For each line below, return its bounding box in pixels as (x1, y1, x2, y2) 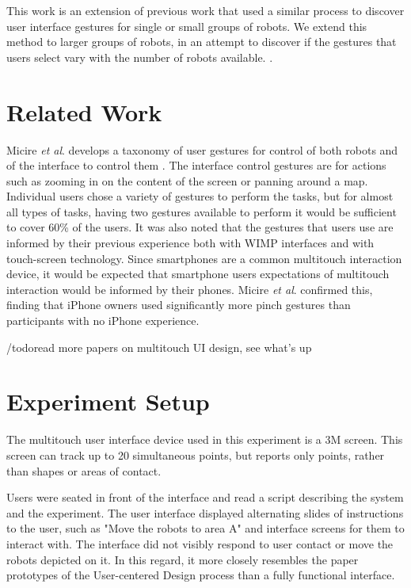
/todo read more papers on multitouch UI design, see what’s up (6, 338, 312, 355)
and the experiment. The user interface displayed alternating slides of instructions (6, 504, 404, 521)
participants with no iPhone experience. (6, 312, 200, 329)
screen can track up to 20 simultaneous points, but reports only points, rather (6, 446, 385, 463)
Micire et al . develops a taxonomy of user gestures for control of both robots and (6, 141, 398, 158)
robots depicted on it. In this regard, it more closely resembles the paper (6, 551, 359, 567)
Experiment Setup (6, 385, 210, 418)
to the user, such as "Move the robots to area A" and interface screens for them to (6, 520, 405, 536)
